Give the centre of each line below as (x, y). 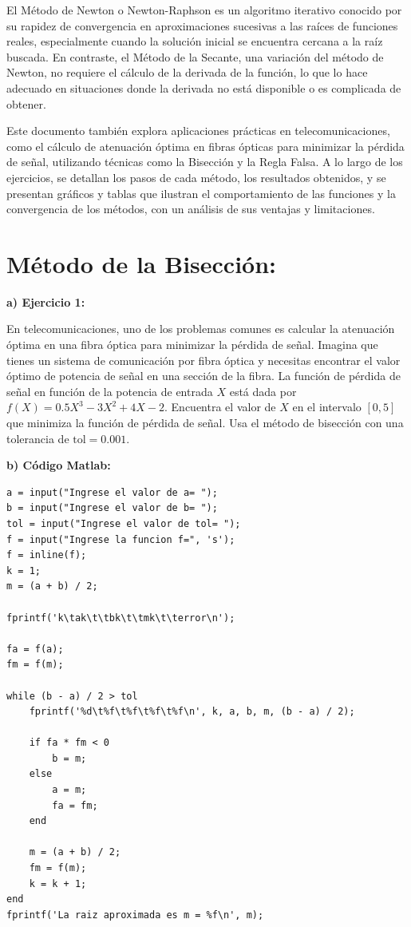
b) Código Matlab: (59, 465)
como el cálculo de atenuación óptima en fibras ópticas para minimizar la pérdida (205, 146)
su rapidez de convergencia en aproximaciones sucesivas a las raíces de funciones (202, 25)
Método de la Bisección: (142, 263)
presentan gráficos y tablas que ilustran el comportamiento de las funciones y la (201, 193)
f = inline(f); (47, 555)
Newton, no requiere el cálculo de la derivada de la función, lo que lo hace (187, 72)
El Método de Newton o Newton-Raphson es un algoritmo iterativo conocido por (204, 10)
